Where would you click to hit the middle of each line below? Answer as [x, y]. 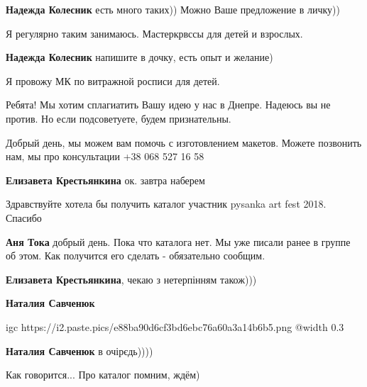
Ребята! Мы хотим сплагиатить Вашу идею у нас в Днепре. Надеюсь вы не [168, 105]
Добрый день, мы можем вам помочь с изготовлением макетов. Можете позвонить [184, 142]
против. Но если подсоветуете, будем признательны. [119, 118]
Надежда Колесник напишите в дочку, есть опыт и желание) [139, 57]
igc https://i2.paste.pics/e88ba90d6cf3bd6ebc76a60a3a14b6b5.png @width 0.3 [175, 326]
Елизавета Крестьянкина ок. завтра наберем [105, 180]
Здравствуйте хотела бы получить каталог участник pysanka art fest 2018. [166, 204]
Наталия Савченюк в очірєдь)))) [80, 350]
